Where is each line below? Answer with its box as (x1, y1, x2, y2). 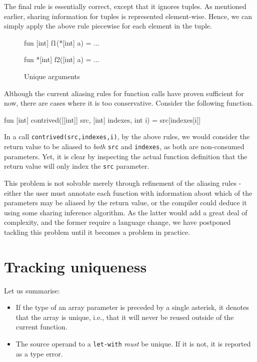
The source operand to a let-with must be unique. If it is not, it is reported (15, 338, 251, 348)
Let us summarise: (4, 285, 60, 295)
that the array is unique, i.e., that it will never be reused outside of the (15, 311, 234, 322)
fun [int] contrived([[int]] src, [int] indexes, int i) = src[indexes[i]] (4, 114, 201, 125)
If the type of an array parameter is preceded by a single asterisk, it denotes (15, 302, 249, 312)
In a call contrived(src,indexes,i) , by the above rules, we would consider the (4, 131, 250, 142)
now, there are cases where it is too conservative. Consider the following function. (4, 98, 254, 108)
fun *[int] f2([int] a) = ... (24, 54, 99, 65)
